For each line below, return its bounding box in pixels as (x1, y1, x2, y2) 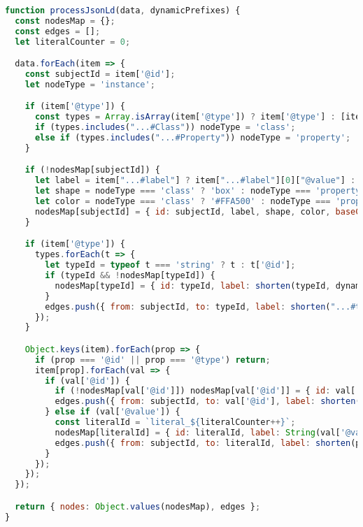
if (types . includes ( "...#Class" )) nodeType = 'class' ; (34, 122, 296, 133)
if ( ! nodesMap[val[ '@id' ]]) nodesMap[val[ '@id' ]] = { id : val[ (55, 386, 356, 396)
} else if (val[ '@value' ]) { (45, 407, 180, 417)
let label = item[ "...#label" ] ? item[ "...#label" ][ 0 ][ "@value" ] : (34, 175, 356, 186)
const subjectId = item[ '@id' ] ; (24, 69, 176, 80)
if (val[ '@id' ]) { (45, 375, 130, 386)
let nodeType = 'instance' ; (24, 79, 155, 89)
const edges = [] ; (15, 26, 101, 36)
